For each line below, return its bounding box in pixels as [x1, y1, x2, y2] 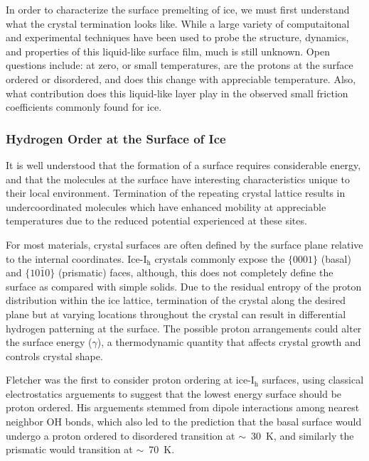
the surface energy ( [6, 335, 92, 349]
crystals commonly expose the [154, 251, 285, 266]
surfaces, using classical [262, 372, 364, 387]
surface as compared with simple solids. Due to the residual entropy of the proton [6, 278, 362, 293]
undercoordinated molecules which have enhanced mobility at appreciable [6, 199, 326, 214]
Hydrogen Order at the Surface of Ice [6, 129, 226, 147]
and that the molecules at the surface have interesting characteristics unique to [6, 171, 350, 186]
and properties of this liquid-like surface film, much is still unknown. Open [6, 43, 330, 58]
